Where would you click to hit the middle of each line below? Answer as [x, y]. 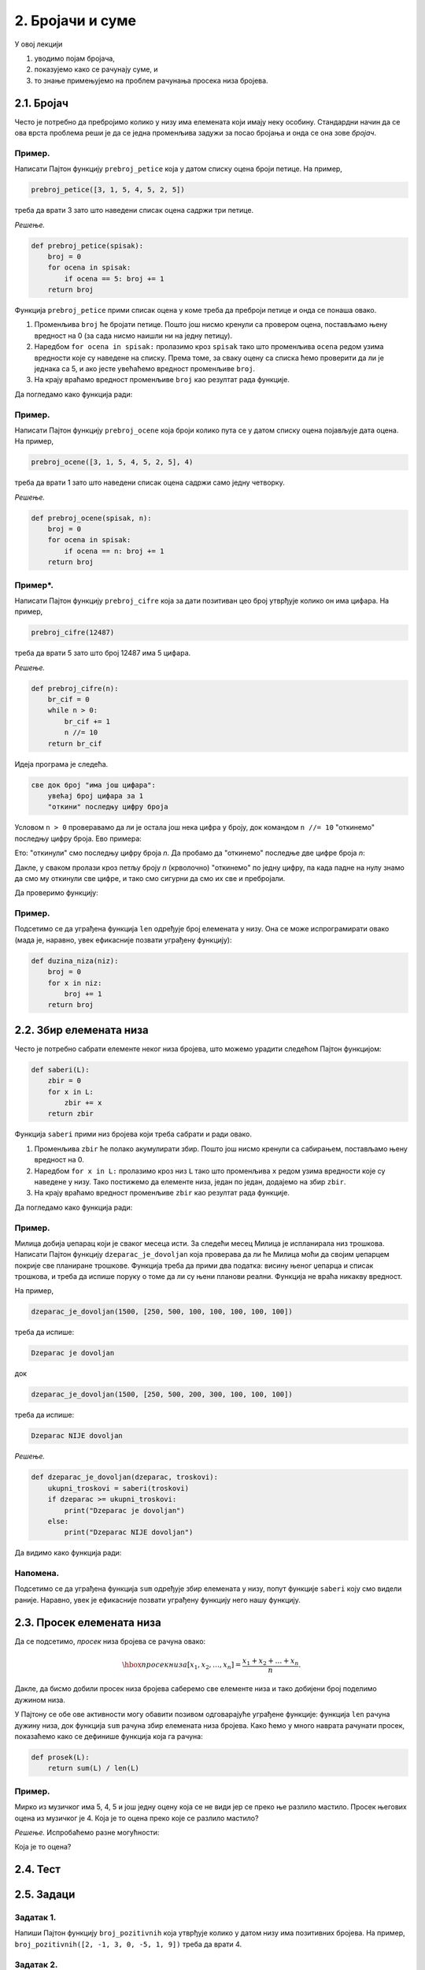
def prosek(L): [60, 1757]
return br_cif [75, 743]
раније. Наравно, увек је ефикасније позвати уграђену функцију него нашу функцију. [157, 1600]
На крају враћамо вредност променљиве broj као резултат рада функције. [162, 380]
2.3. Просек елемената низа [88, 1622]
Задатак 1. [35, 1917]
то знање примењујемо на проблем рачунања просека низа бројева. [151, 80]
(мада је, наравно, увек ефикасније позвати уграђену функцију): [123, 940]
